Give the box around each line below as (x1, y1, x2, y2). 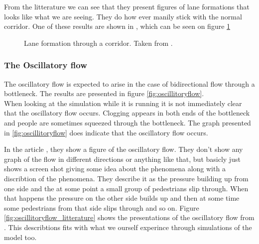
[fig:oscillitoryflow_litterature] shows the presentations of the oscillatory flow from (4, 212, 255, 223)
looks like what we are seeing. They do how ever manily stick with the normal (4, 11, 242, 21)
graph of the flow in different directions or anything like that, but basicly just (4, 153, 241, 164)
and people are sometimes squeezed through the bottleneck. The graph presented (4, 117, 251, 127)
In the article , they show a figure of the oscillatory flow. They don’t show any (4, 144, 243, 154)
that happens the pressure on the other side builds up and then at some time (4, 193, 240, 203)
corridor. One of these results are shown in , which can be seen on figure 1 (4, 21, 231, 31)
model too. (4, 232, 37, 242)
